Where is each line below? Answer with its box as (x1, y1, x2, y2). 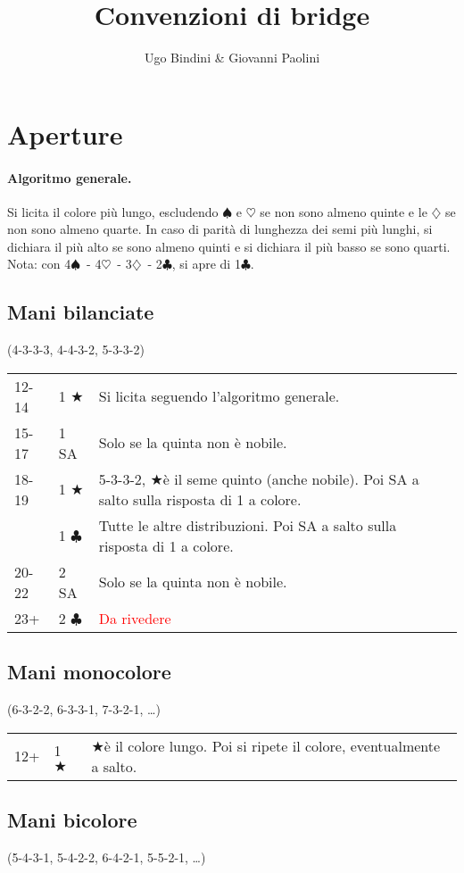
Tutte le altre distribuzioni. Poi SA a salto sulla (98, 514, 397, 536)
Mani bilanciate (7, 298, 154, 326)
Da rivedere (98, 607, 171, 628)
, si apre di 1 (171, 254, 241, 273)
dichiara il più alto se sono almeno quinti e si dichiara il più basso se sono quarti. (7, 237, 451, 255)
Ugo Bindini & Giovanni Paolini (144, 48, 320, 67)
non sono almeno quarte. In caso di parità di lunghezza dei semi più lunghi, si (7, 220, 433, 238)
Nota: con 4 (7, 254, 71, 273)
